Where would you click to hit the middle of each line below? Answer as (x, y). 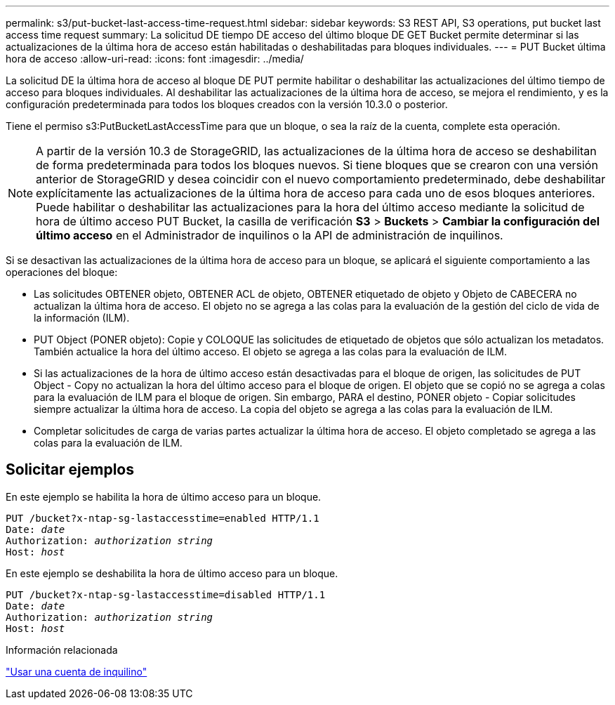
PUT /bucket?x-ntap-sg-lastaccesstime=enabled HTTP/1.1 (163, 518)
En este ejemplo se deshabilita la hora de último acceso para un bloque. (172, 573)
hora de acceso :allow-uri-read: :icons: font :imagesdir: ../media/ (155, 59)
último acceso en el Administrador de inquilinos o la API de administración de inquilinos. (270, 235)
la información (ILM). (82, 318)
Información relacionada (62, 650)
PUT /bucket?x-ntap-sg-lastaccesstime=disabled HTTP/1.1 (166, 594)
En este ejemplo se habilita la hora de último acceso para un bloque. (164, 496)
